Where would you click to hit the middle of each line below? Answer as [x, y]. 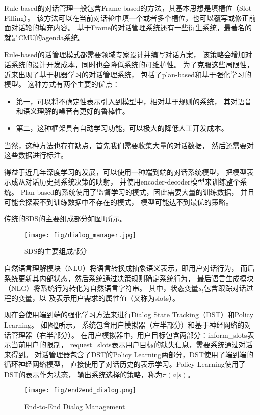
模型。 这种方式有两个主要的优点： [62, 84]
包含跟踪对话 [225, 288]
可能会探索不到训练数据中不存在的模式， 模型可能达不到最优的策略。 [118, 201]
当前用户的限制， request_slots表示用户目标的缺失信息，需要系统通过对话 [132, 344]
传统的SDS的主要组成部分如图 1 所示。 [66, 219]
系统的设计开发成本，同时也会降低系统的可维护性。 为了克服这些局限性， [132, 64]
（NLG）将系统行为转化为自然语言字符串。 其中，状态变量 [101, 288]
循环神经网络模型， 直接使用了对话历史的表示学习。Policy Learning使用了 [125, 364]
